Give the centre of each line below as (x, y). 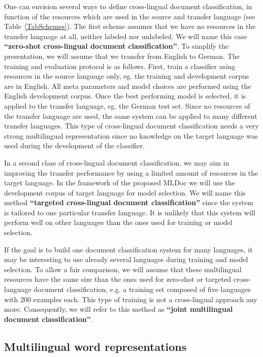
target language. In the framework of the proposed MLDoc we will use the (120, 183)
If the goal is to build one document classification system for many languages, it (128, 249)
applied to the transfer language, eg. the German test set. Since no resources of (127, 105)
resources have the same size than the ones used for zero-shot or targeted (118, 279)
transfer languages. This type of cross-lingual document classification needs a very (131, 126)
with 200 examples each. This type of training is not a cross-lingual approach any (131, 299)
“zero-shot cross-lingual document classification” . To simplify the (117, 46)
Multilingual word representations (95, 346)
